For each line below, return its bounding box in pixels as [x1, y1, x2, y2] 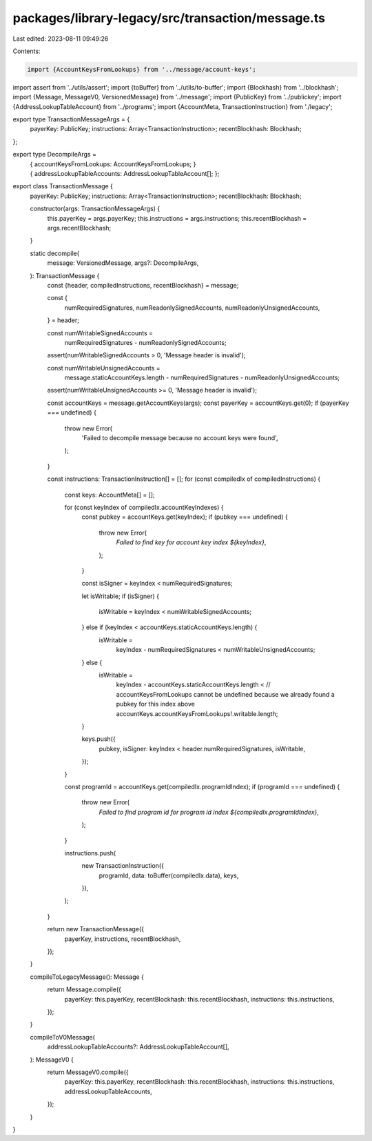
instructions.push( [64, 849, 116, 857]
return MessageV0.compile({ [47, 1068, 129, 1076]
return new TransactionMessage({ [47, 925, 145, 933]
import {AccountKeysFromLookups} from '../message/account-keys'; [27, 66, 256, 73]
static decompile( [30, 249, 79, 257]
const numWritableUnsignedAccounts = [47, 364, 161, 372]
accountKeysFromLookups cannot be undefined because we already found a [116, 690, 335, 698]
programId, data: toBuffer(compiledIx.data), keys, [99, 871, 239, 880]
